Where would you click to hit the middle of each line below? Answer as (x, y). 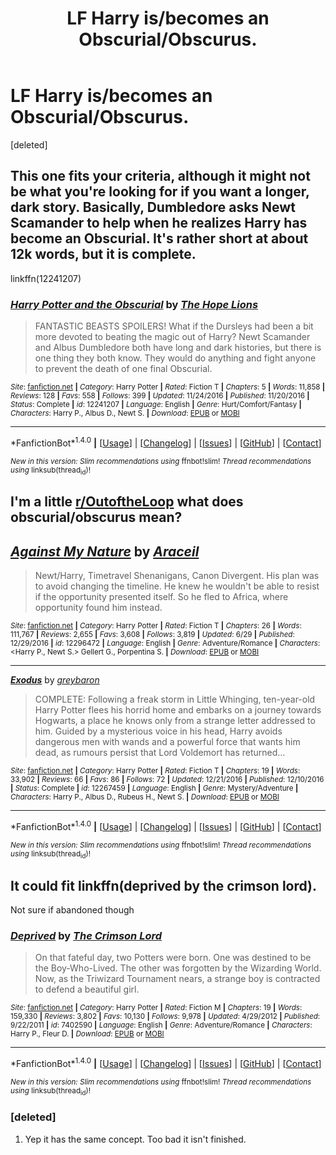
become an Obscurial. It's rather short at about (159, 238)
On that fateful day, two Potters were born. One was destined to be (173, 958)
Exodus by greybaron (55, 680)
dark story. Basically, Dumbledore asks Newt (153, 207)
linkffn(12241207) (46, 278)
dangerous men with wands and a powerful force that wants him (167, 742)
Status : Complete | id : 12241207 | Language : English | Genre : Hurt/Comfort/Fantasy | (156, 405)
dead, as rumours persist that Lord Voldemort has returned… (160, 753)
